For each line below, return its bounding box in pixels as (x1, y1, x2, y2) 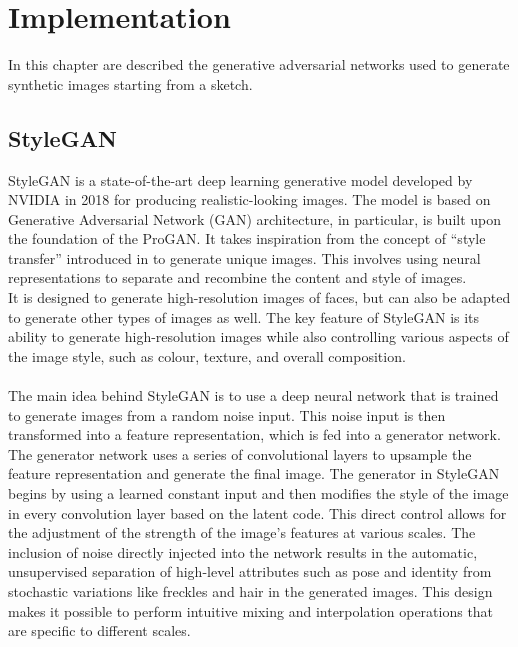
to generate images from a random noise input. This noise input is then (8, 404, 446, 425)
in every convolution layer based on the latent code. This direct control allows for (8, 502, 507, 523)
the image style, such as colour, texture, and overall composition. (8, 345, 406, 366)
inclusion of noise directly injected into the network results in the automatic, (8, 541, 478, 562)
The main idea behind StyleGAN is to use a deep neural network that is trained (8, 385, 499, 406)
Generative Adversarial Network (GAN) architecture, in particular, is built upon (8, 208, 502, 229)
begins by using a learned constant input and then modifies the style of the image (8, 483, 509, 504)
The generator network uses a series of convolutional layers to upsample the (8, 443, 472, 464)
